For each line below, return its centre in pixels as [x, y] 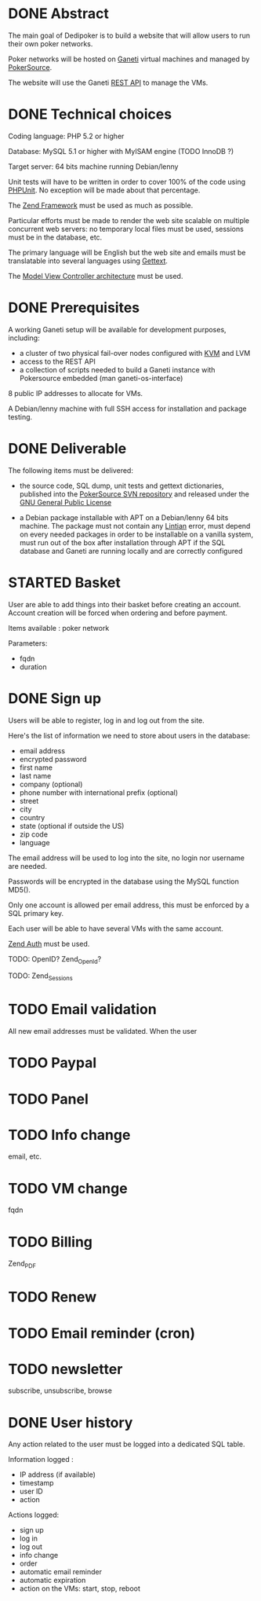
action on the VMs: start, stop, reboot [80, 1588]
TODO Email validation [82, 1009]
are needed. [27, 866]
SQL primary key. [36, 913]
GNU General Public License [65, 502]
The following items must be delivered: [71, 470]
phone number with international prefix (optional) [99, 792]
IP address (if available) [58, 1475]
